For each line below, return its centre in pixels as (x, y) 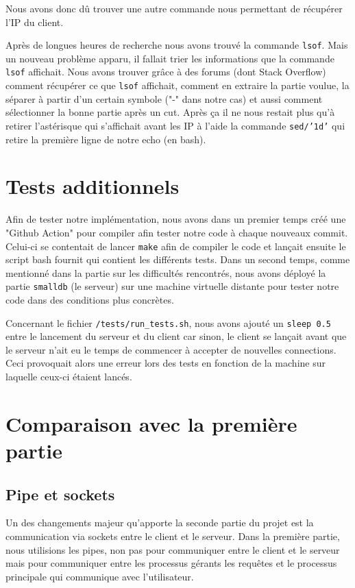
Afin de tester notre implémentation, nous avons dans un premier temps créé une (176, 219)
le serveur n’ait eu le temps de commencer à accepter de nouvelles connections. (171, 349)
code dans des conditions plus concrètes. (90, 299)
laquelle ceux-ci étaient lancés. (69, 377)
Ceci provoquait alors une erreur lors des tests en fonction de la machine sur (166, 363)
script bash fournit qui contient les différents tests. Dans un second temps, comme (178, 259)
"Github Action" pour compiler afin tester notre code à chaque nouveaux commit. (177, 232)
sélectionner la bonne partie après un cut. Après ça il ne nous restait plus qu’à (170, 112)
